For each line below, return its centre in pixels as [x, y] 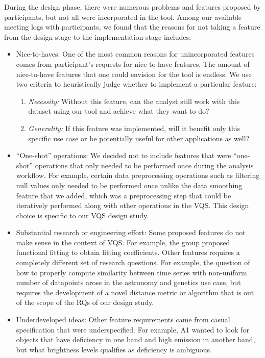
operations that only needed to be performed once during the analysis [144, 165]
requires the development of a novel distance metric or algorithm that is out [135, 292]
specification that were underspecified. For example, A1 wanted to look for [133, 329]
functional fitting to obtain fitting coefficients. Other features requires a [128, 252]
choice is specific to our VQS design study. [82, 215]
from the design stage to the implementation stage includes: [98, 36]
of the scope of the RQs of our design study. [85, 302]
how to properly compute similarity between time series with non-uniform [131, 272]
